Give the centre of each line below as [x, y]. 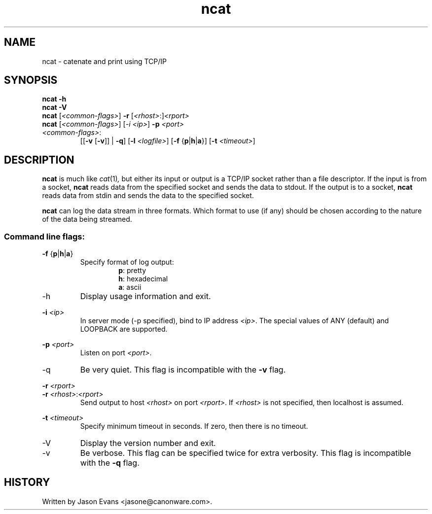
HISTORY [27, 482]
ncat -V [54, 107]
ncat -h [54, 99]
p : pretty [132, 271]
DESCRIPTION [39, 160]
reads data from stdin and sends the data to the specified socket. [148, 196]
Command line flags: [44, 236]
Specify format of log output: [127, 262]
